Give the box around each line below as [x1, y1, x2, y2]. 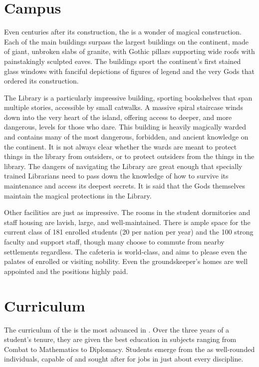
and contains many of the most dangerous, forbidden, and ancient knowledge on [4, 131, 249, 142]
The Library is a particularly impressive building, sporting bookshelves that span [4, 92, 253, 102]
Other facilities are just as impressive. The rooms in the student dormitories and [4, 207, 251, 217]
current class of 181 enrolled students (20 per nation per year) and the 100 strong [4, 226, 254, 237]
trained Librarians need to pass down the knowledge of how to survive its [4, 170, 229, 181]
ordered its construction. [4, 75, 79, 86]
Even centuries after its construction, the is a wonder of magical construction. [4, 26, 242, 37]
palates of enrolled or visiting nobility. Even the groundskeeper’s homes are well [4, 256, 248, 266]
